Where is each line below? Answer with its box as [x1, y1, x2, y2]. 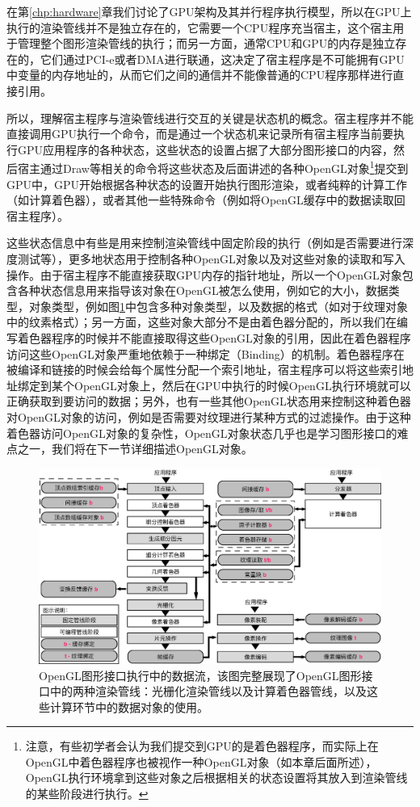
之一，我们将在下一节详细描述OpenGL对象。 [17, 440, 253, 457]
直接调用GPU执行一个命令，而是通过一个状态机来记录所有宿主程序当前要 [6, 125, 394, 142]
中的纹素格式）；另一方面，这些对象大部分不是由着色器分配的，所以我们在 [6, 313, 397, 330]
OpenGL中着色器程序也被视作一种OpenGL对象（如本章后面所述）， [25, 753, 377, 770]
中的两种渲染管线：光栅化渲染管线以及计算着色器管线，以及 [49, 683, 367, 700]
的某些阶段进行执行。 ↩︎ [25, 785, 149, 802]
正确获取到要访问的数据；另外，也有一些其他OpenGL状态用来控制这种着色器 [6, 393, 411, 410]
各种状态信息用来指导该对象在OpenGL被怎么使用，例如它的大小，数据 [17, 282, 388, 299]
